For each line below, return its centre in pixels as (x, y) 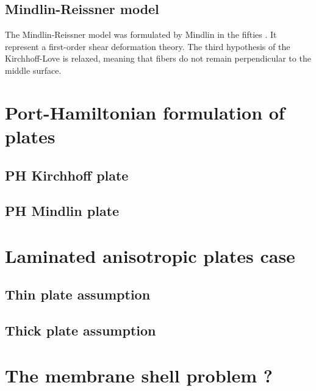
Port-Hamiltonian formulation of (145, 112)
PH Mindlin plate (62, 211)
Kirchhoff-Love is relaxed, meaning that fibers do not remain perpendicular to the (158, 58)
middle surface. (33, 70)
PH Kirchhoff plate (67, 175)
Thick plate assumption (81, 330)
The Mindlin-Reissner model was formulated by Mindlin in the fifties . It (141, 34)
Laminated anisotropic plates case (150, 255)
